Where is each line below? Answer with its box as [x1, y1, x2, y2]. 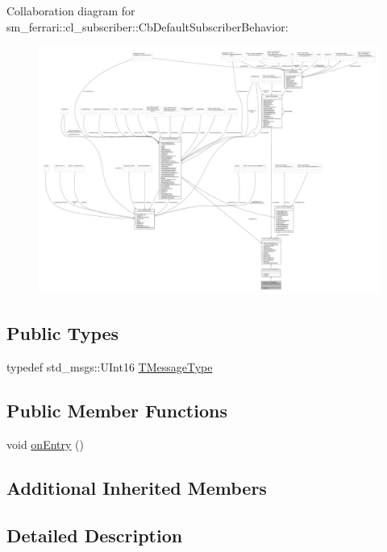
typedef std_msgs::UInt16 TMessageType [6, 359, 213, 376]
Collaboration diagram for [6, 2, 135, 19]
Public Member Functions [6, 398, 227, 423]
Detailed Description [6, 522, 183, 547]
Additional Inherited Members [6, 475, 267, 500]
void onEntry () [6, 435, 84, 452]
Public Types [6, 321, 119, 346]
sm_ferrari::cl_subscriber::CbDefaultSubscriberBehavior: [6, 18, 289, 35]
